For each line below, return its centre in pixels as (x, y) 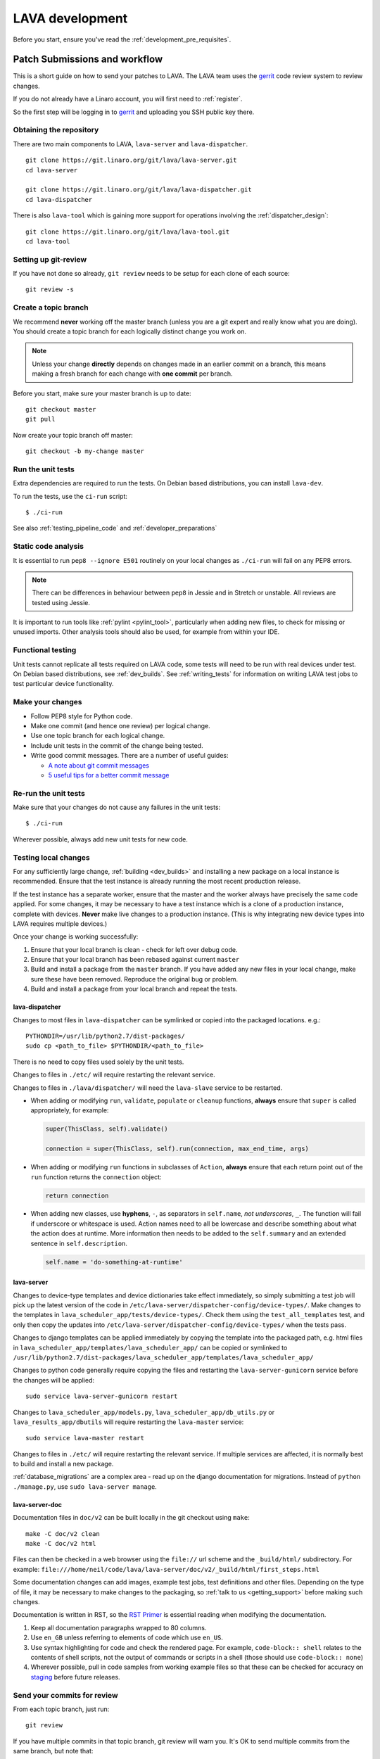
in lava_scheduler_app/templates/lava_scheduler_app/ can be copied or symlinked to (150, 1347)
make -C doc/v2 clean (63, 1533)
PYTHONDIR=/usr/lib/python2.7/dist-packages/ (106, 1036)
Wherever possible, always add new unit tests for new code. (100, 839)
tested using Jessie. (61, 602)
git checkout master (61, 409)
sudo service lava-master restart (85, 1438)
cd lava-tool (48, 241)
